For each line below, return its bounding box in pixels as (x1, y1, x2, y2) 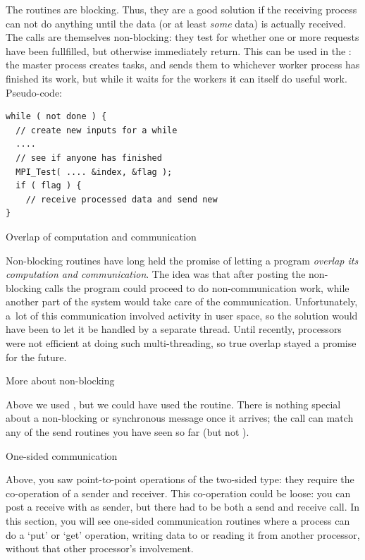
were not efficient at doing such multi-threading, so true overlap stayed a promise (6, 336, 357, 351)
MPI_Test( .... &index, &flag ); (16, 166, 173, 177)
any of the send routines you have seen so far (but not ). (6, 425, 249, 439)
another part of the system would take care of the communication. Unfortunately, (6, 294, 358, 309)
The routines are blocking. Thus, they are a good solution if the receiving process (6, 2, 357, 16)
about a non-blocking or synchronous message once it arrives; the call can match (6, 410, 354, 425)
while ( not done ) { (6, 111, 107, 122)
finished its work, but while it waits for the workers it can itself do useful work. (6, 71, 347, 85)
